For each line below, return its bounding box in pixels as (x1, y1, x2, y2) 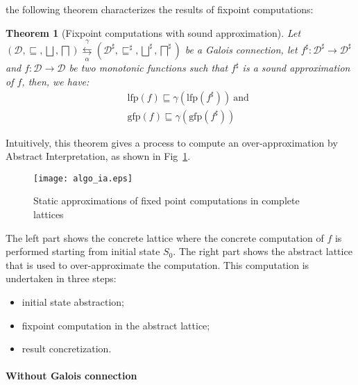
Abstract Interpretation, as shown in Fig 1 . (6, 149, 191, 163)
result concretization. (22, 341, 112, 356)
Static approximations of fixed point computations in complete (33, 193, 300, 208)
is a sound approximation (242, 60, 350, 75)
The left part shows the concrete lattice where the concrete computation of (6, 230, 324, 245)
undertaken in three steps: (6, 271, 117, 286)
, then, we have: (22, 74, 89, 88)
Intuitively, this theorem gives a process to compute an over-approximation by (6, 135, 338, 149)
